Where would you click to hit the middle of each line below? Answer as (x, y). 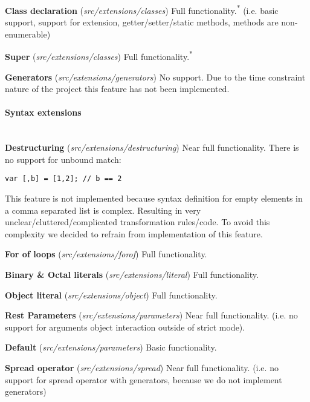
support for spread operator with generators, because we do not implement (144, 379)
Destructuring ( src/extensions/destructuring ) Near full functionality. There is (152, 147)
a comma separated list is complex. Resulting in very (103, 210)
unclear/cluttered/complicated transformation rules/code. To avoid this (137, 222)
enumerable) (28, 34)
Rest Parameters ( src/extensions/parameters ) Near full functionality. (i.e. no (151, 315)
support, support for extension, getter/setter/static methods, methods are (142, 22)
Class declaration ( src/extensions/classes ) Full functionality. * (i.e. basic (142, 9)
